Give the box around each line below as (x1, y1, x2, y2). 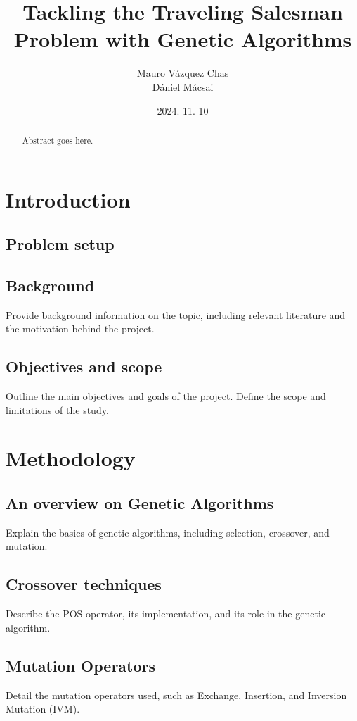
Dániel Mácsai (152, 79, 214, 94)
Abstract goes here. (22, 134, 93, 146)
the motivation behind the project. (6, 321, 155, 336)
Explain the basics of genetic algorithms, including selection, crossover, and (6, 525, 330, 539)
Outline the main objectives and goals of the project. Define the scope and (6, 389, 326, 403)
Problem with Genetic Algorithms (13, 25, 352, 54)
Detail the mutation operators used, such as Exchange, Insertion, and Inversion (6, 687, 347, 702)
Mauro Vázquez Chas (136, 65, 229, 80)
